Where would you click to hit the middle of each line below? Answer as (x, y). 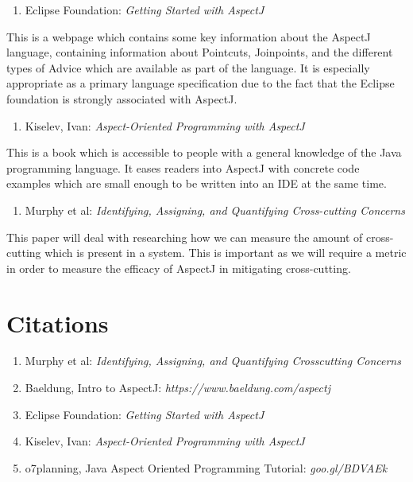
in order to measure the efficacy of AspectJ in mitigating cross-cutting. (179, 268)
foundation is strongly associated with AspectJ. (122, 98)
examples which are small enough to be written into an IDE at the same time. (197, 183)
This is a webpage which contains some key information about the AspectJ (189, 36)
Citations (58, 323)
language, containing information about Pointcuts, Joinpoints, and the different (200, 52)
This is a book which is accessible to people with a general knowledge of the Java (204, 152)
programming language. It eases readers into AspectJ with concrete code (183, 167)
